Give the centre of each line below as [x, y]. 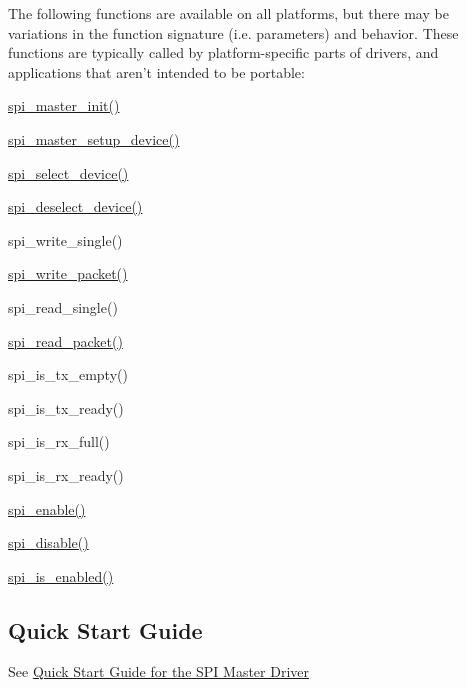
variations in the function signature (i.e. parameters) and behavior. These [233, 32]
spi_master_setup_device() [94, 138]
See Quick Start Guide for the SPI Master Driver [159, 671]
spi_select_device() [68, 172]
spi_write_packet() [68, 273]
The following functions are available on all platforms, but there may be [228, 13]
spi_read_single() [63, 306]
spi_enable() [47, 508]
